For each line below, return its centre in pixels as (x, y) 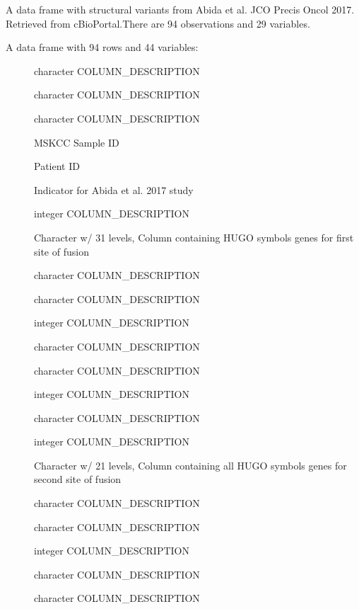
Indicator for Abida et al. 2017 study (114, 189)
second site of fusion (78, 479)
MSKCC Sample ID (77, 142)
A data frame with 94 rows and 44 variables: (102, 47)
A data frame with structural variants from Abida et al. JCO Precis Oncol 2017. (180, 9)
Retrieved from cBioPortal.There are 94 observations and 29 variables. (158, 23)
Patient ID (57, 166)
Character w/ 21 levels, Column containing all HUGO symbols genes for (190, 465)
